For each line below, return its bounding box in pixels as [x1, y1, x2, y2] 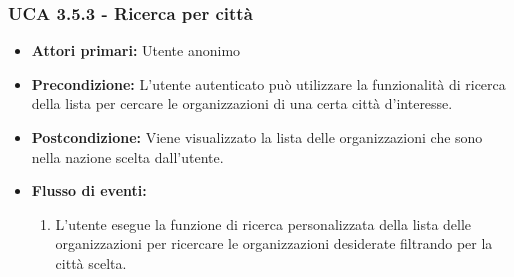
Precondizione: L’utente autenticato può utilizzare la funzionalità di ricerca [31, 73, 506, 94]
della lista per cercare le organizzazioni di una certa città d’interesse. [31, 93, 453, 114]
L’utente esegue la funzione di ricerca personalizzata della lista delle [55, 213, 472, 234]
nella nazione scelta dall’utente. [31, 146, 224, 167]
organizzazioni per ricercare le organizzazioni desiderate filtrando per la [55, 233, 493, 254]
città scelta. [55, 252, 127, 273]
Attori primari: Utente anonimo [31, 40, 241, 61]
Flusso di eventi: [31, 180, 147, 201]
